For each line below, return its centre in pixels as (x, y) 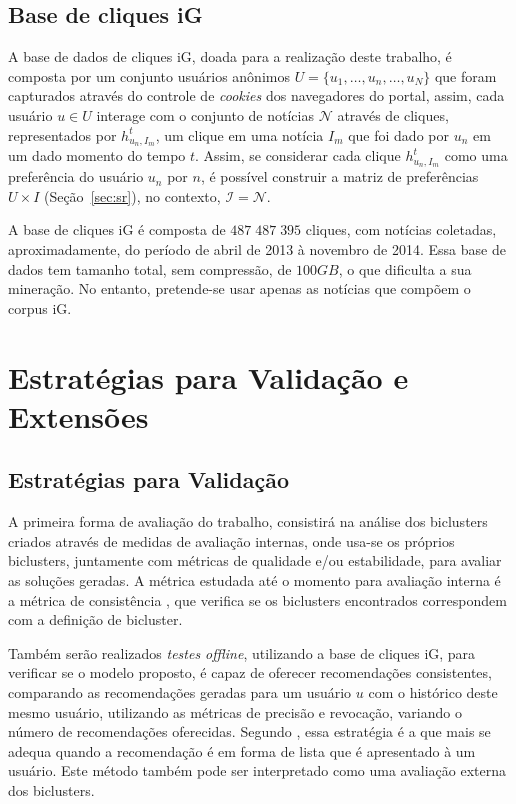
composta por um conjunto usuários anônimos (149, 75)
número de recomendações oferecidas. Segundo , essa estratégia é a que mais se (249, 731)
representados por (62, 134)
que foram (465, 75)
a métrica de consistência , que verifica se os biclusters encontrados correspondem (257, 599)
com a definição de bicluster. (95, 619)
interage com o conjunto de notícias (205, 114)
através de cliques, (393, 114)
